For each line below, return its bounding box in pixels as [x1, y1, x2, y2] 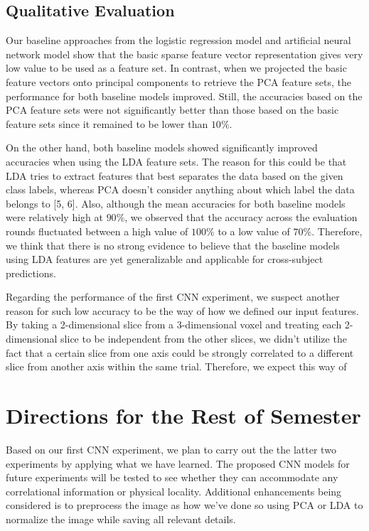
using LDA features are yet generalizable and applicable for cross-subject [6, 252, 323, 267]
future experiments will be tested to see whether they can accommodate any [6, 470, 338, 485]
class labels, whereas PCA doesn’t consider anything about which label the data [6, 182, 355, 197]
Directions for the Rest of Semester [6, 401, 361, 430]
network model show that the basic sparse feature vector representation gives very [6, 46, 363, 61]
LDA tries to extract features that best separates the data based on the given [6, 168, 343, 183]
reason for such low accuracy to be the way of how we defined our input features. [6, 303, 359, 318]
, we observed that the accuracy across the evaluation [124, 210, 358, 225]
